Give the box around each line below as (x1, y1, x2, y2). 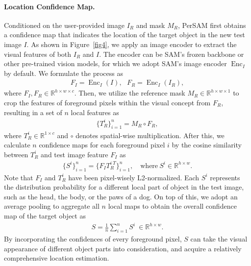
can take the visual (190, 233, 248, 243)
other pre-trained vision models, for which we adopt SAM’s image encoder (4, 58, 227, 69)
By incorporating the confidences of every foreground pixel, (4, 233, 182, 243)
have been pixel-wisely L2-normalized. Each (68, 172, 200, 182)
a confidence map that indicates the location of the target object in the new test (4, 29, 245, 40)
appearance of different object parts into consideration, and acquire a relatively (4, 243, 242, 253)
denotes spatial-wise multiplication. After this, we (75, 130, 225, 140)
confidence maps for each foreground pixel (39, 140, 165, 150)
